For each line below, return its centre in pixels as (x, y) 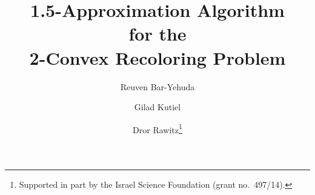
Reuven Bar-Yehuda (157, 86)
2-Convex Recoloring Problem (157, 57)
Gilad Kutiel (157, 107)
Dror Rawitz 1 (157, 128)
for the (157, 34)
